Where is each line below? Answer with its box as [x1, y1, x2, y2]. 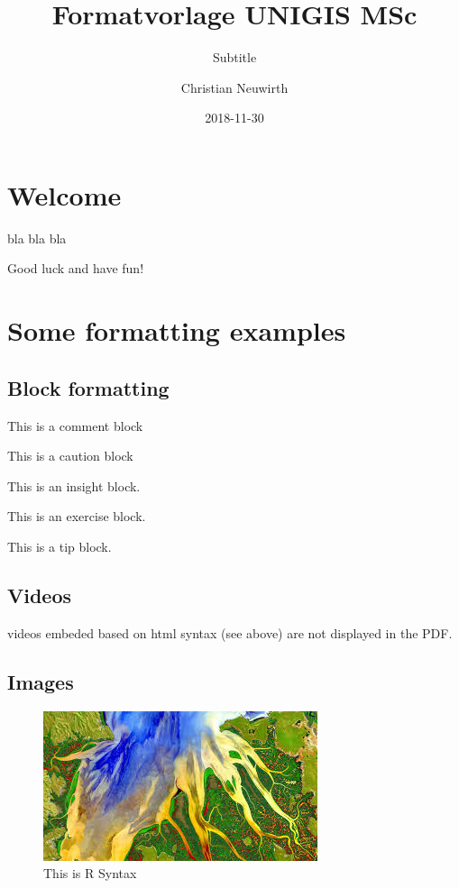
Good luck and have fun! [7, 259, 144, 278]
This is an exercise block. [7, 507, 146, 526]
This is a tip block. [7, 536, 112, 555]
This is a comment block [7, 416, 143, 435]
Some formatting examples [7, 312, 346, 349]
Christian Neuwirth [180, 78, 289, 96]
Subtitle [212, 48, 257, 67]
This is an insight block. [7, 476, 141, 495]
